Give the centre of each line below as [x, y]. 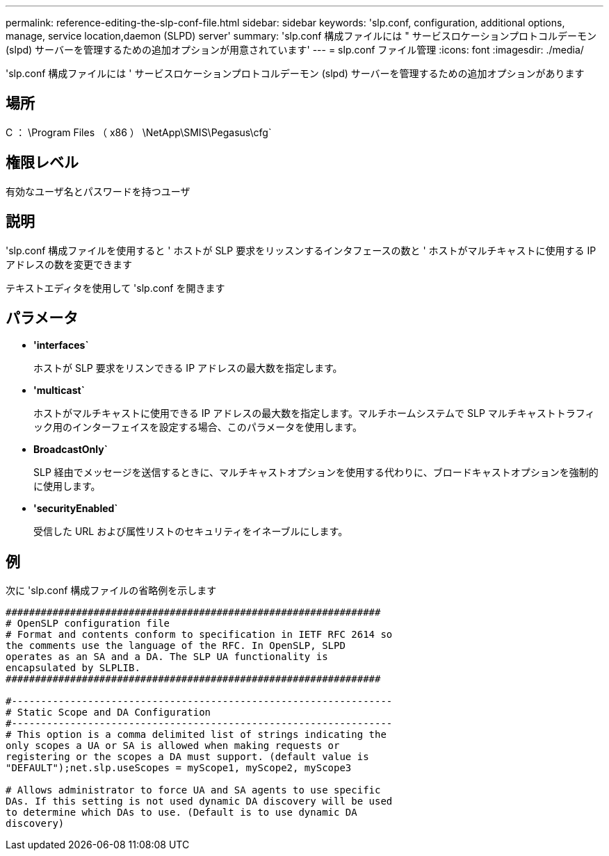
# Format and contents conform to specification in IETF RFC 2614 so [199, 635]
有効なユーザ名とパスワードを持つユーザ [98, 191]
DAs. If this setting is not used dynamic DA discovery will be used [199, 801]
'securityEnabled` [76, 509]
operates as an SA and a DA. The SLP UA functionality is [167, 657]
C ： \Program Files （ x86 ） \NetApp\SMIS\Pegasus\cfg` [139, 132]
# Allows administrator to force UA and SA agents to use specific [193, 790]
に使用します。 [67, 486]
